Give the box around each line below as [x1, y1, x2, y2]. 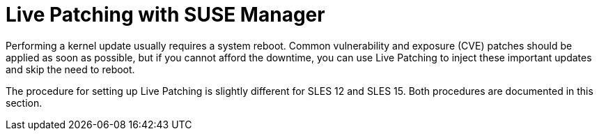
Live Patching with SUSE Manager [6, 3, 325, 27]
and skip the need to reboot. [6, 63, 135, 75]
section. [6, 96, 42, 109]
